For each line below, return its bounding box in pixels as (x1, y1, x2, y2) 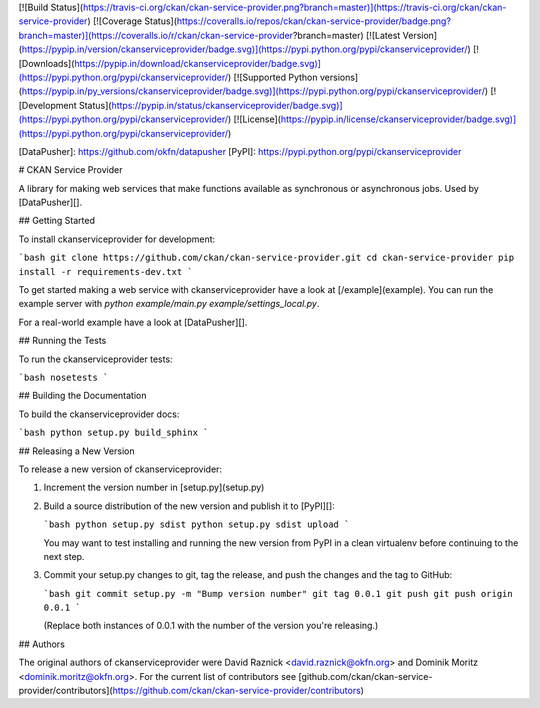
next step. (43, 550, 85, 562)
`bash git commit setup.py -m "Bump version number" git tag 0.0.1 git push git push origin (43, 588, 514, 599)
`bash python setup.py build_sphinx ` (18, 427, 209, 439)
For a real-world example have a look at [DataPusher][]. (18, 316, 248, 328)
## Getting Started (18, 215, 95, 227)
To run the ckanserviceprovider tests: (18, 353, 174, 365)
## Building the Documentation (18, 390, 147, 402)
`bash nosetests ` (18, 371, 109, 383)
